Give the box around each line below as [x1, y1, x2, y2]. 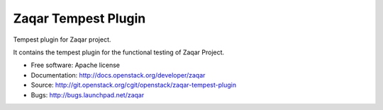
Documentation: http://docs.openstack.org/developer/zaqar [30, 71, 206, 79]
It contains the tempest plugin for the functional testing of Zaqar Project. [13, 48, 225, 56]
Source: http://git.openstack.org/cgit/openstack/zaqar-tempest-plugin [30, 81, 237, 90]
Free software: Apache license [30, 61, 121, 70]
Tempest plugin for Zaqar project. [13, 35, 111, 44]
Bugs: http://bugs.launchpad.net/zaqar [30, 90, 145, 99]
